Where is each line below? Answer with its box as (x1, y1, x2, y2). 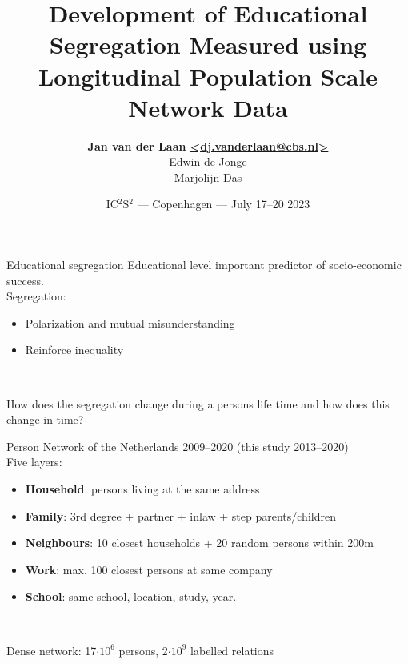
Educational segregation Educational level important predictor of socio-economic (6, 256, 402, 273)
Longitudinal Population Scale (38, 59, 378, 92)
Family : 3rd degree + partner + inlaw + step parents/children (25, 507, 336, 524)
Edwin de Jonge (169, 153, 247, 170)
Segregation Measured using (49, 28, 367, 61)
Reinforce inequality (25, 341, 124, 358)
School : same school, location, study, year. (25, 588, 237, 605)
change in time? (6, 411, 84, 428)
